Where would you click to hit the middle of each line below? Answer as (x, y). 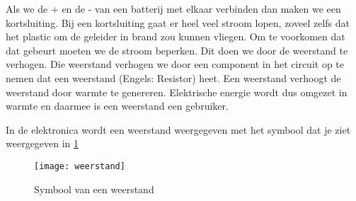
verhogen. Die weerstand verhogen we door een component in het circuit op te (175, 64)
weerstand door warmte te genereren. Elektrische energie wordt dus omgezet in (177, 92)
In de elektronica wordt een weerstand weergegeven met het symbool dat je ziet (178, 129)
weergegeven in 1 (42, 143)
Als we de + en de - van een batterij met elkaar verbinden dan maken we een (173, 8)
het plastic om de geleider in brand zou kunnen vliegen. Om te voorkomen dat (176, 36)
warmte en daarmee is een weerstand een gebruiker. (117, 106)
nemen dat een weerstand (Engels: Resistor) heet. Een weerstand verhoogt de (173, 77)
